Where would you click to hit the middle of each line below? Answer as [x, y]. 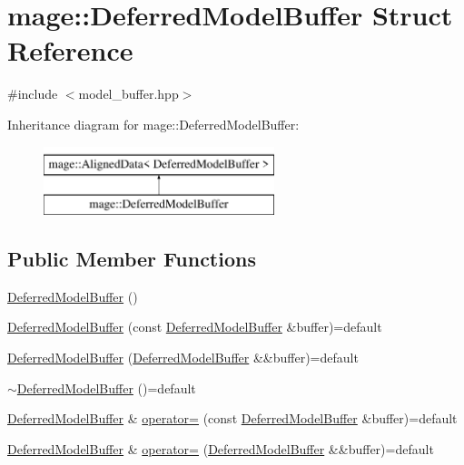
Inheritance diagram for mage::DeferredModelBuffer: [153, 124]
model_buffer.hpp [128, 94]
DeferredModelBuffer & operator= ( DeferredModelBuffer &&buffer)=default [221, 448]
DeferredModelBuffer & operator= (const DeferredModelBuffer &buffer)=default [232, 418]
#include [33, 94]
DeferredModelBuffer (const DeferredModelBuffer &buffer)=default [195, 327]
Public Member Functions [132, 259]
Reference [70, 50]
